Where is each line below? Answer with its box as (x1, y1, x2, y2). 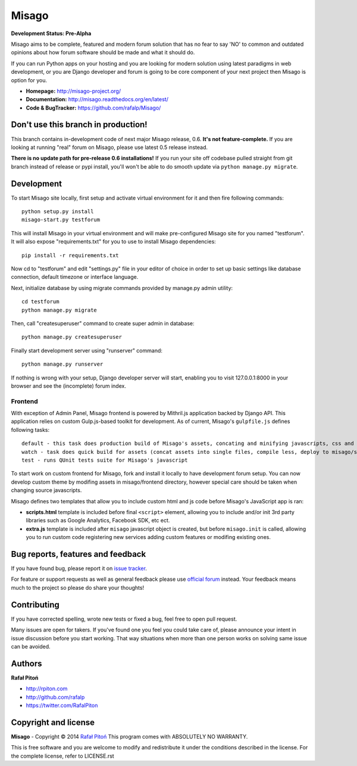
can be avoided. (11, 643, 51, 650)
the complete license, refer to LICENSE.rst (11, 752, 114, 759)
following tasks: (11, 426, 50, 433)
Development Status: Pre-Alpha (11, 30, 92, 37)
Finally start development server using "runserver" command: (11, 347, 163, 354)
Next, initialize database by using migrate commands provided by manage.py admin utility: (11, 284, 233, 291)
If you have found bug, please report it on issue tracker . (11, 565, 147, 572)
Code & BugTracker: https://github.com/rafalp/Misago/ (26, 104, 161, 111)
